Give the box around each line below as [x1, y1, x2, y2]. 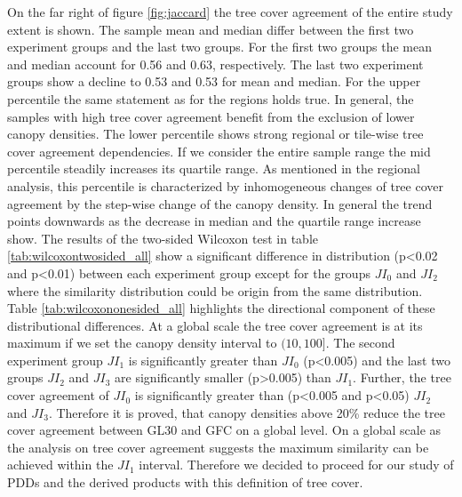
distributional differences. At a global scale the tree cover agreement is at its [7, 316, 423, 334]
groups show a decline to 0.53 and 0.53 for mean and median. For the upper [7, 72, 421, 91]
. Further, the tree [353, 368, 451, 387]
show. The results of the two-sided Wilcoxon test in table [7, 228, 318, 247]
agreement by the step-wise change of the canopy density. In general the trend [7, 194, 433, 212]
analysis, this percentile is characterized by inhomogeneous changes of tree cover [7, 176, 443, 195]
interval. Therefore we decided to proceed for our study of [139, 455, 454, 474]
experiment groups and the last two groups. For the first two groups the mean [7, 37, 432, 56]
